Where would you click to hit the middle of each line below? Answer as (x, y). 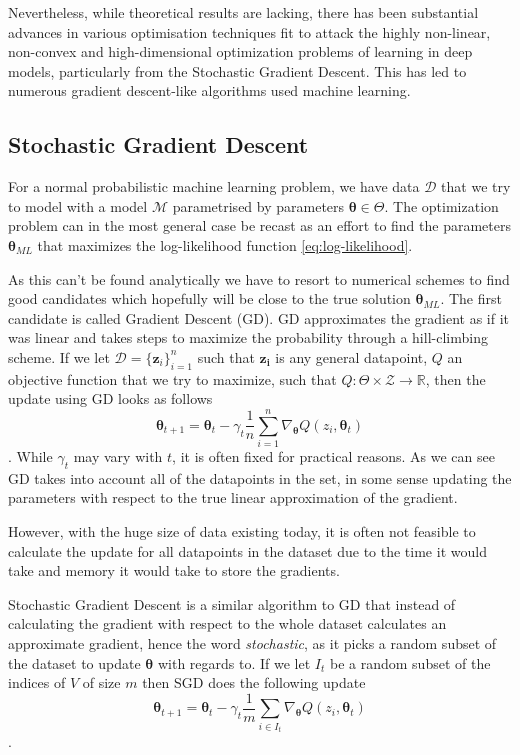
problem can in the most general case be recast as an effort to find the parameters (259, 225)
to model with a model (78, 205)
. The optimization (441, 205)
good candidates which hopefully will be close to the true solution (209, 298)
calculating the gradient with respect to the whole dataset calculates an (227, 623)
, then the (455, 378)
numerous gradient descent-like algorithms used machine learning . (209, 90)
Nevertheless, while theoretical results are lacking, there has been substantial (243, 12)
